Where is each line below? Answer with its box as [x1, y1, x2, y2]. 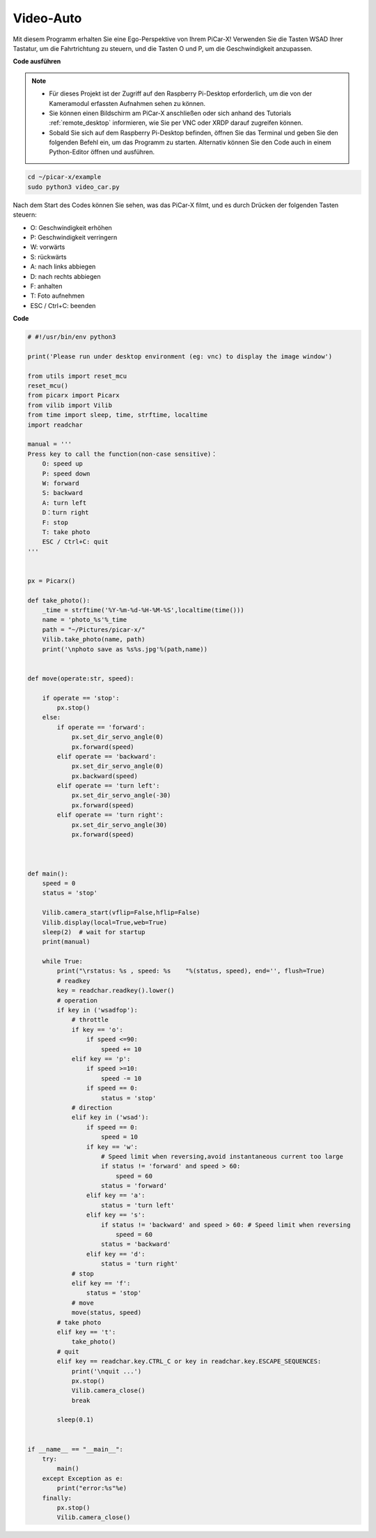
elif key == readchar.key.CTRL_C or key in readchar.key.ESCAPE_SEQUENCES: [56, 1357, 322, 1366]
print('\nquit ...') [71, 1367, 142, 1375]
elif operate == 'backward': [56, 752, 157, 760]
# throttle [71, 1016, 109, 1024]
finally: [42, 1494, 72, 1502]
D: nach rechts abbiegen [30, 272, 101, 280]
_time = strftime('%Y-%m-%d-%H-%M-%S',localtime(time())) [42, 607, 244, 614]
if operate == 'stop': [42, 694, 120, 702]
